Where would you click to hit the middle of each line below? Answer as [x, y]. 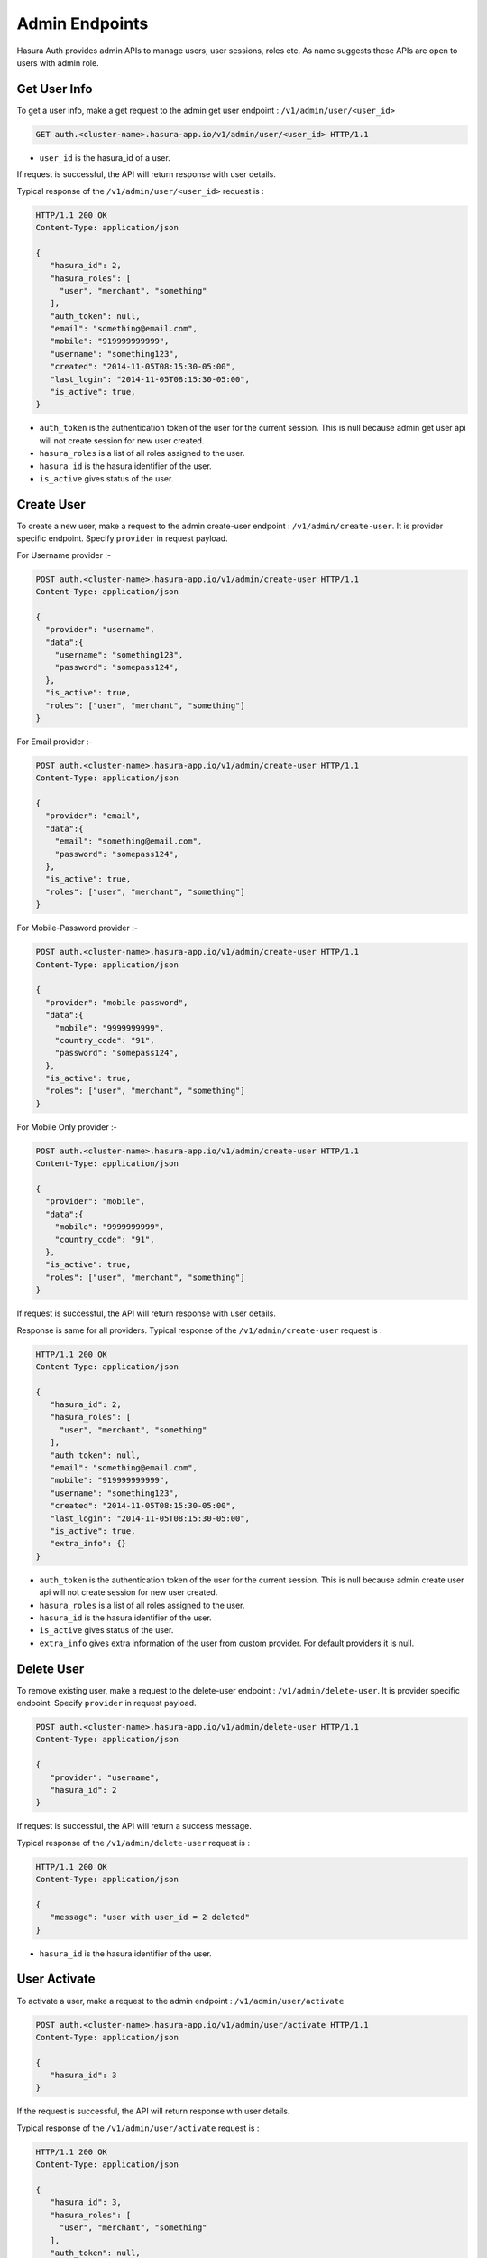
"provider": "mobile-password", [117, 1002]
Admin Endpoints [83, 23]
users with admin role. [58, 62]
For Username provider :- [64, 555]
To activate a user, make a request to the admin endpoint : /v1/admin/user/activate [180, 2001]
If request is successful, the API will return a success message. [134, 1826]
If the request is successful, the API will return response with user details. [153, 2111]
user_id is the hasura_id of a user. [105, 157]
